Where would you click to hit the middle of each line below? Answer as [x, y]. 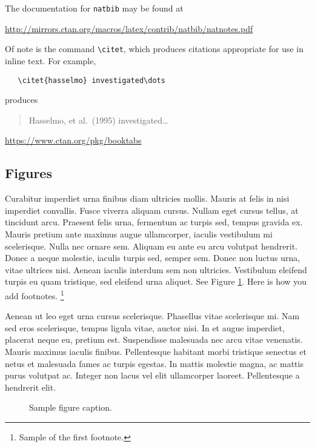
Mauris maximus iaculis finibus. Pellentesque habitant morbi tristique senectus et [156, 351]
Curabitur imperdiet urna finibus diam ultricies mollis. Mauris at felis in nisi [147, 198]
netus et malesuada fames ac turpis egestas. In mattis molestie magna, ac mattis [154, 363]
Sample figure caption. [71, 407]
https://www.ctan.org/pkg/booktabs [73, 140]
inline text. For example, [51, 60]
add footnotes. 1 [35, 294]
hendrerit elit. [31, 387]
